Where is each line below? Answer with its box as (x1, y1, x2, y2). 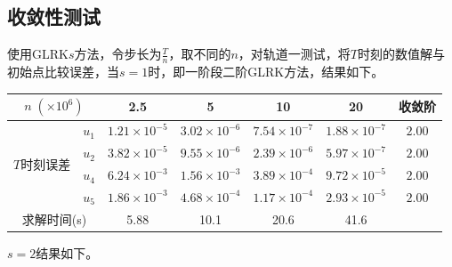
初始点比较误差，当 (7, 62, 119, 81)
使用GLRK (7, 44, 69, 63)
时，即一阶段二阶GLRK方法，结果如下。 (148, 62, 384, 81)
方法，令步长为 (74, 44, 162, 63)
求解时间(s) (21, 209, 87, 228)
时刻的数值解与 (358, 44, 445, 63)
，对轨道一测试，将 (238, 44, 351, 63)
